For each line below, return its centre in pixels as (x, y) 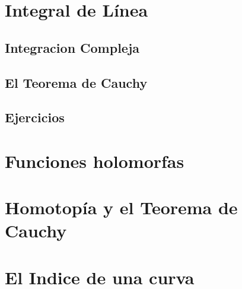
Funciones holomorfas (95, 161)
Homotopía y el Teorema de (121, 207)
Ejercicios (35, 117)
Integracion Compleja (72, 47)
